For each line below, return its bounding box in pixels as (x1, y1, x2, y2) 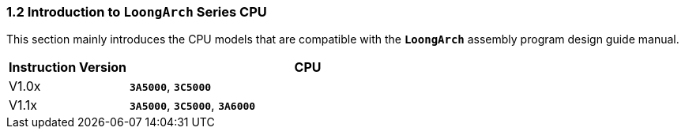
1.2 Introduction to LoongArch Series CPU (6, 4, 267, 20)
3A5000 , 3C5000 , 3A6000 (130, 97, 256, 114)
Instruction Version (9, 59, 127, 76)
